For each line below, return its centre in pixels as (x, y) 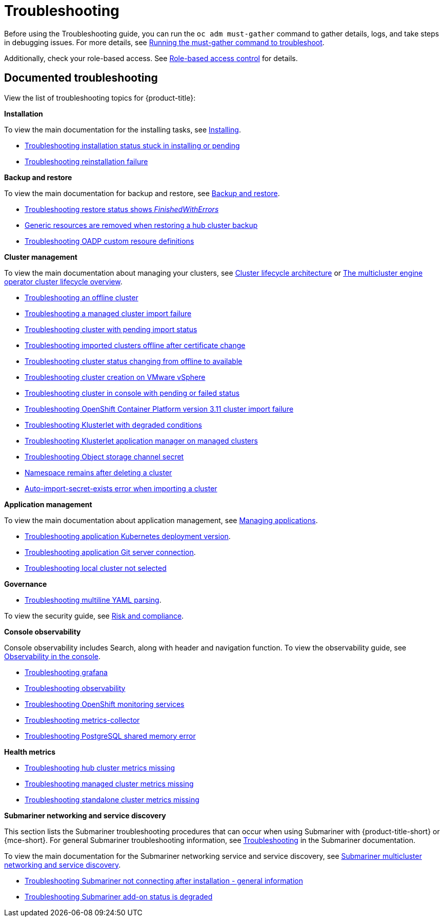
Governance (26, 584)
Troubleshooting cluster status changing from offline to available (134, 361)
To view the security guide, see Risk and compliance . (94, 616)
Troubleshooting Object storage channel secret (104, 456)
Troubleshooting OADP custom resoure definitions (109, 241)
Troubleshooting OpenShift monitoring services (105, 704)
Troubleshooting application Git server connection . (110, 552)
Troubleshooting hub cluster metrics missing (100, 767)
